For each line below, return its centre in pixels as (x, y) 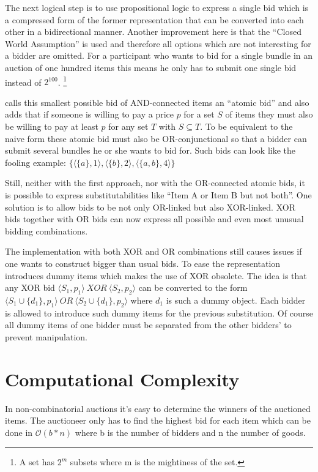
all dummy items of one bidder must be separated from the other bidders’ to (148, 325)
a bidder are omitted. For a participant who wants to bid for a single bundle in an (159, 55)
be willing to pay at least (52, 126)
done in (19, 432)
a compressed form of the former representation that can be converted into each (154, 19)
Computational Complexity (122, 379)
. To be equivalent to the (246, 126)
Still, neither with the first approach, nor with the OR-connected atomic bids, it (155, 183)
